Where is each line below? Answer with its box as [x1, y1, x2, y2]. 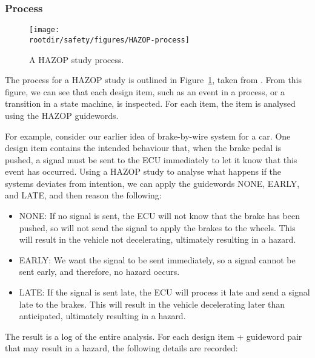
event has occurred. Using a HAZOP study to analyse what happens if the [5, 165, 282, 178]
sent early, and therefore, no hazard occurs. [19, 265, 180, 278]
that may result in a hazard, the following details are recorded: [5, 342, 238, 354]
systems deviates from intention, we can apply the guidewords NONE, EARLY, [5, 177, 300, 189]
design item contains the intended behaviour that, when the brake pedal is [5, 141, 282, 154]
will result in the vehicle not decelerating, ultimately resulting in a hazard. [19, 233, 296, 246]
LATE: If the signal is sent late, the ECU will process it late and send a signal [19, 286, 310, 299]
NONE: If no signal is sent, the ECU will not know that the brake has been [19, 209, 300, 222]
